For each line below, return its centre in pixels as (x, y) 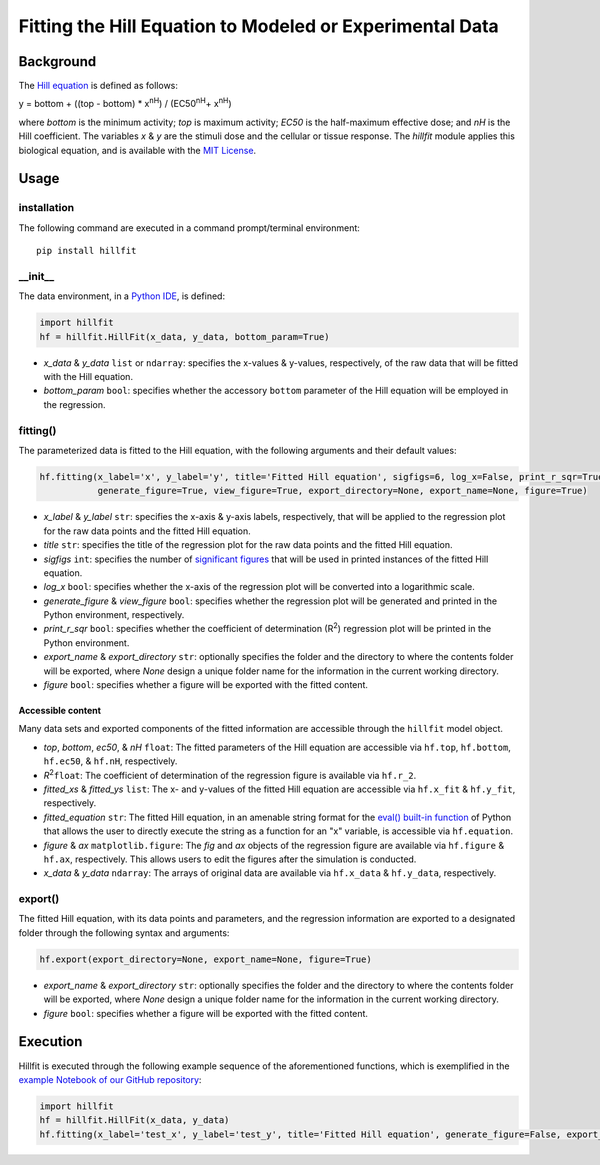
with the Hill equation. (88, 377)
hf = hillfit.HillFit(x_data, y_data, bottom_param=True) (184, 336)
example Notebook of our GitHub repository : (110, 1079)
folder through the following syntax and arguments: (124, 932)
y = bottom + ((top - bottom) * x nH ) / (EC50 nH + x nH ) (125, 103)
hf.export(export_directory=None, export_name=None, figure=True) (205, 959)
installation (46, 208)
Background (57, 61)
